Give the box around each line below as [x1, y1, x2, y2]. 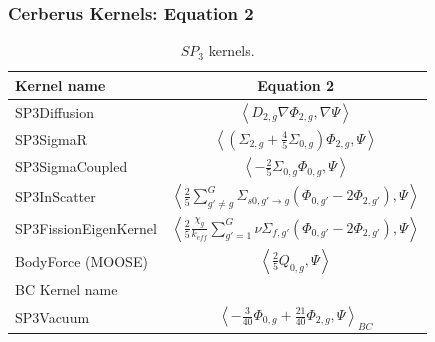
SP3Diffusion [15, 101, 95, 122]
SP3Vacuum [15, 306, 90, 327]
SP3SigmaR [15, 129, 87, 150]
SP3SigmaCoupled [15, 156, 128, 177]
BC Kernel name [15, 279, 118, 300]
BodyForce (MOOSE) [15, 250, 148, 271]
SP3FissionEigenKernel [15, 218, 157, 239]
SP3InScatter [15, 186, 96, 207]
